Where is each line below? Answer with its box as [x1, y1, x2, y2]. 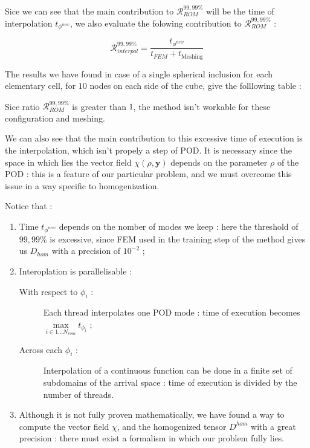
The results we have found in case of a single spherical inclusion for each [5, 67, 273, 80]
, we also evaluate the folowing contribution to [70, 16, 242, 29]
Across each [19, 343, 63, 355]
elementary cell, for [5, 79, 76, 92]
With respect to [19, 285, 78, 297]
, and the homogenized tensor [117, 420, 227, 432]
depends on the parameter [170, 155, 268, 168]
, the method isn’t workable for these [133, 100, 271, 112]
